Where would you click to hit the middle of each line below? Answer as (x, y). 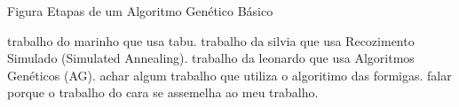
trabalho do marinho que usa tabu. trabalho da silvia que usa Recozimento (211, 40)
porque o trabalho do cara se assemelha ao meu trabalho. (163, 92)
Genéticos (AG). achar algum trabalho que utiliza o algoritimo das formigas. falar (229, 75)
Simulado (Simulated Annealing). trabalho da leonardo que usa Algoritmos (211, 58)
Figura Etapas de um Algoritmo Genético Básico (140, 11)
